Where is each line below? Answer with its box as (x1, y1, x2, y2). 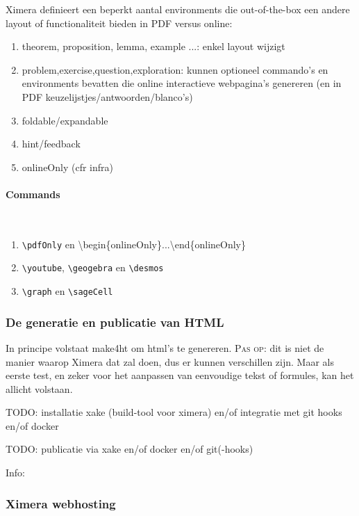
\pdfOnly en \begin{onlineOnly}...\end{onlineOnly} (22, 236, 246, 251)
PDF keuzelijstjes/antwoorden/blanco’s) (22, 89, 193, 104)
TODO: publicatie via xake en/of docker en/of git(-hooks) (6, 442, 253, 456)
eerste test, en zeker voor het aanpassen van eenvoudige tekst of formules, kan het (6, 368, 354, 382)
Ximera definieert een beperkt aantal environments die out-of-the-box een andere (6, 2, 350, 16)
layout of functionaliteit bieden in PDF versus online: (6, 15, 233, 30)
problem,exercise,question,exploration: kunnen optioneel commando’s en (22, 62, 328, 76)
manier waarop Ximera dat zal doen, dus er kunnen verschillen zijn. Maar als (6, 354, 334, 369)
